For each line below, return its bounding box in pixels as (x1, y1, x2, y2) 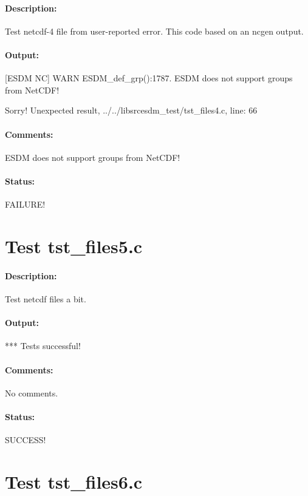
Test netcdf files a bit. (5, 292, 86, 305)
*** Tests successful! (5, 339, 81, 352)
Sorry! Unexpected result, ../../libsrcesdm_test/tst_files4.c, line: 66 (5, 104, 258, 117)
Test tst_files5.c (5, 233, 143, 258)
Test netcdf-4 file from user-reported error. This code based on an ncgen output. (5, 24, 304, 37)
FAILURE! (5, 198, 46, 211)
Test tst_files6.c (5, 469, 143, 494)
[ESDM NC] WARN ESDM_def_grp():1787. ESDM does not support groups (5, 72, 293, 84)
